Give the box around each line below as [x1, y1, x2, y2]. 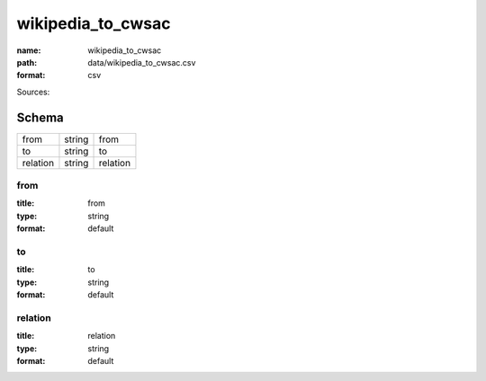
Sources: [16, 86, 50, 97]
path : [16, 57, 38, 67]
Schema [16, 110, 65, 125]
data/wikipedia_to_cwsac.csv [87, 57, 196, 67]
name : [16, 45, 41, 56]
